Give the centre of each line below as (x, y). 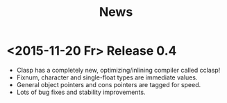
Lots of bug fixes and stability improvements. (81, 92)
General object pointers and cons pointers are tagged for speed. (109, 84)
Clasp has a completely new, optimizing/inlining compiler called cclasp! (118, 70)
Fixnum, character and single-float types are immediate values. (107, 77)
